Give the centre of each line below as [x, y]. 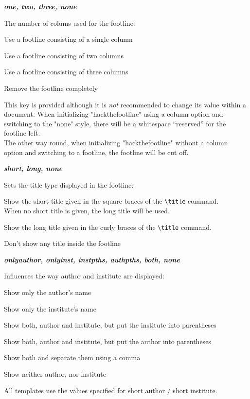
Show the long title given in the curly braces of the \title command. [108, 227]
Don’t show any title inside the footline [62, 243]
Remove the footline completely [51, 88]
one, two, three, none [40, 6]
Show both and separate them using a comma [72, 357]
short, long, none [33, 168]
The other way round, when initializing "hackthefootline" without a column [116, 142]
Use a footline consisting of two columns [64, 55]
